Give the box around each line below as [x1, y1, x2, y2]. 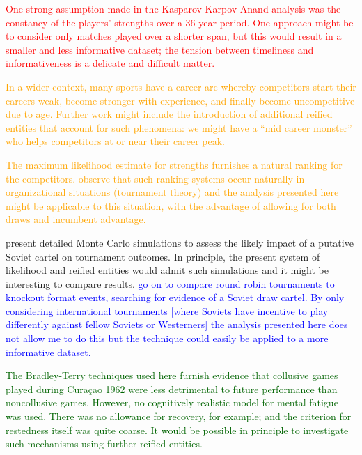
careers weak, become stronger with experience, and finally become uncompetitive [6, 93, 355, 107]
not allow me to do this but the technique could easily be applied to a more [6, 331, 329, 346]
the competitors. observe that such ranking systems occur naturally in [6, 171, 305, 185]
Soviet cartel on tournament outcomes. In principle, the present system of [6, 249, 320, 263]
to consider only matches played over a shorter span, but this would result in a [6, 29, 342, 43]
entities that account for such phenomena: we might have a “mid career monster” [6, 120, 352, 134]
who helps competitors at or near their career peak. [6, 134, 225, 148]
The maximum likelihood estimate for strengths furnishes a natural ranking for [6, 157, 343, 171]
